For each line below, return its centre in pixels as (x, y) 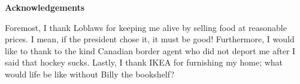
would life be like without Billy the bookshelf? (90, 74)
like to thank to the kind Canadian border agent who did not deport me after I (150, 50)
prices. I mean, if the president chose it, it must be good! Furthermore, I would (150, 39)
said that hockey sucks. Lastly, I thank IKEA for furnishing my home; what (144, 62)
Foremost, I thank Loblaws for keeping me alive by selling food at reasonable (146, 27)
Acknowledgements (45, 7)
